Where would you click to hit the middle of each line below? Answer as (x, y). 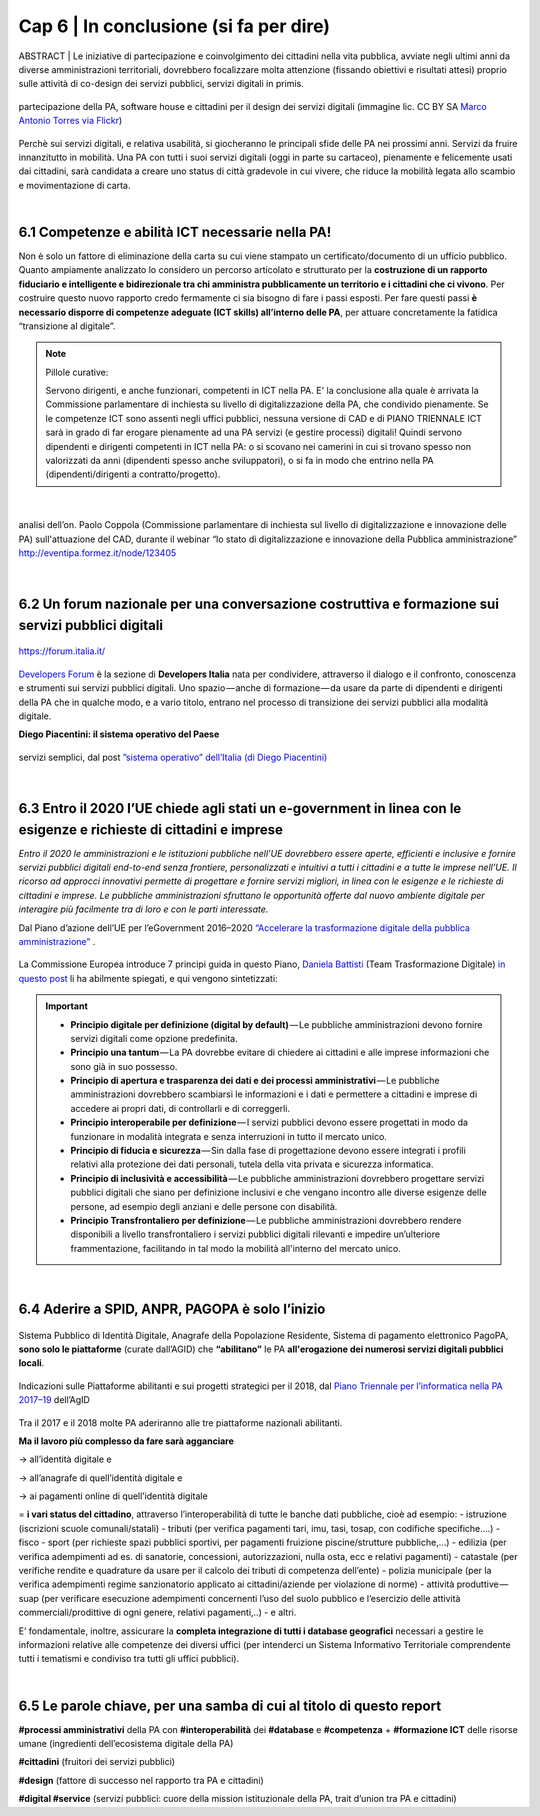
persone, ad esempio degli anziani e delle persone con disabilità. (204, 1206)
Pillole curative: (77, 372)
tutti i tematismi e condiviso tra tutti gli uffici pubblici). (129, 1659)
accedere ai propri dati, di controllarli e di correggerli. (180, 1108)
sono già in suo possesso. (124, 1066)
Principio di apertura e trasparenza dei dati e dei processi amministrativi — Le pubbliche (255, 1081)
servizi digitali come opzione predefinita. (154, 1038)
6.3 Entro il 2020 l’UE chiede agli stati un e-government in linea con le (240, 808)
